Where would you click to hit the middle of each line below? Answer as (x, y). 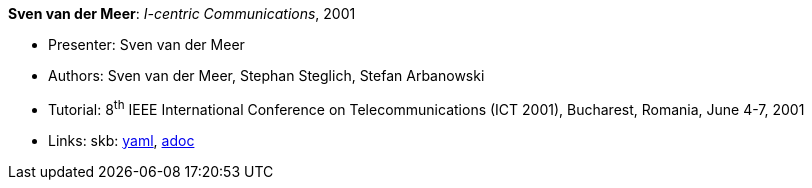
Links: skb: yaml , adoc (121, 140)
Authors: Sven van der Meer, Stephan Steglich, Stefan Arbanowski (266, 75)
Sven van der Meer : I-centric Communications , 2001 (182, 13)
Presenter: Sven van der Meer (146, 44)
